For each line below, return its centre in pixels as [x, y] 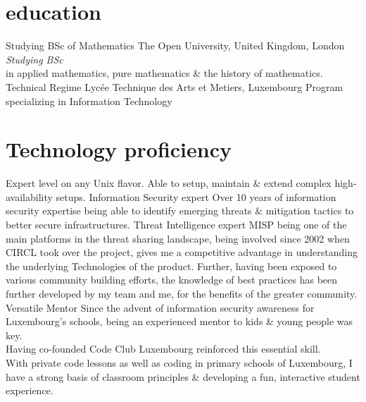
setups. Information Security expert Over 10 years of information [196, 196]
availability [29, 196]
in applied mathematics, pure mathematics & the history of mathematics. [164, 73]
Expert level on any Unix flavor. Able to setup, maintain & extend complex [169, 183]
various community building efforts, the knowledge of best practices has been [172, 280]
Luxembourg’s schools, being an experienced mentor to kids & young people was [179, 321]
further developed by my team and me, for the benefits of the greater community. [182, 293]
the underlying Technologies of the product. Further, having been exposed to [171, 266]
